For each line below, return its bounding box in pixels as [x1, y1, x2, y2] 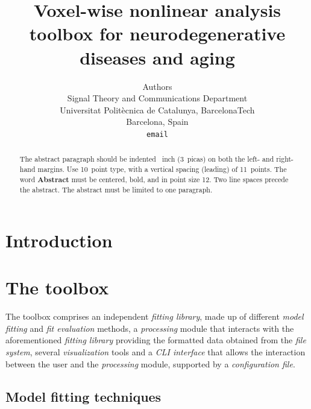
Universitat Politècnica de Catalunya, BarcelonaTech [60, 103, 255, 116]
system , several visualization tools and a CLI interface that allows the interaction [5, 346, 306, 358]
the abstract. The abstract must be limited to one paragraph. [19, 185, 213, 195]
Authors [142, 80, 172, 92]
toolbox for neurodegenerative [29, 21, 286, 46]
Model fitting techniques [5, 387, 162, 405]
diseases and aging [80, 45, 235, 69]
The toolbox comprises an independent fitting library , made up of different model [5, 310, 304, 323]
